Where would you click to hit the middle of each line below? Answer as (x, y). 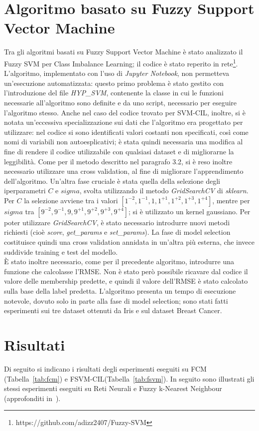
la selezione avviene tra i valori (71, 200)
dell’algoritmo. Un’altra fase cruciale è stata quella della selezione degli (112, 181)
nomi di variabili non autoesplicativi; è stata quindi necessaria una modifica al (124, 142)
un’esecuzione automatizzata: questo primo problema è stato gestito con (114, 83)
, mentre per (231, 200)
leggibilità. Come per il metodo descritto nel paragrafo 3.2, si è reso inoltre (118, 161)
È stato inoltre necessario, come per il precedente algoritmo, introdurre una (119, 261)
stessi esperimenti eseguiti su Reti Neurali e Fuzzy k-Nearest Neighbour (113, 388)
